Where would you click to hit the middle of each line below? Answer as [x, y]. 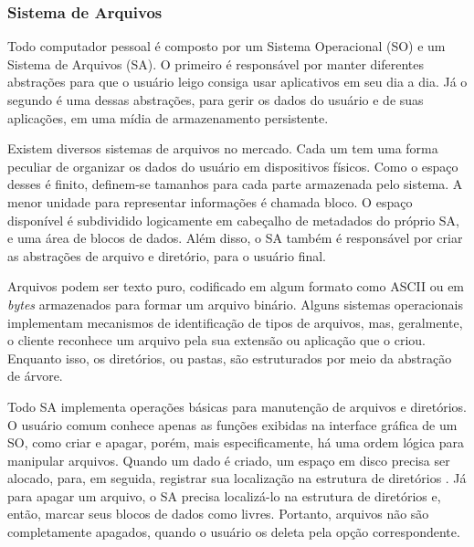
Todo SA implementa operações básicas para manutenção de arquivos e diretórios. [237, 406]
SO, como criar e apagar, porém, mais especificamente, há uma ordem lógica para [236, 442]
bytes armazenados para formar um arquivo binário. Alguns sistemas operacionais [236, 304]
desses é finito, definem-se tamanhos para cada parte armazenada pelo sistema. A [235, 184]
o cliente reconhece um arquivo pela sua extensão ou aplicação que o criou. [216, 340]
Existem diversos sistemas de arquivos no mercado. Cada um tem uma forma [223, 148]
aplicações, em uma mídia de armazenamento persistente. [168, 117]
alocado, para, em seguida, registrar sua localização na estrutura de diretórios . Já [237, 478]
